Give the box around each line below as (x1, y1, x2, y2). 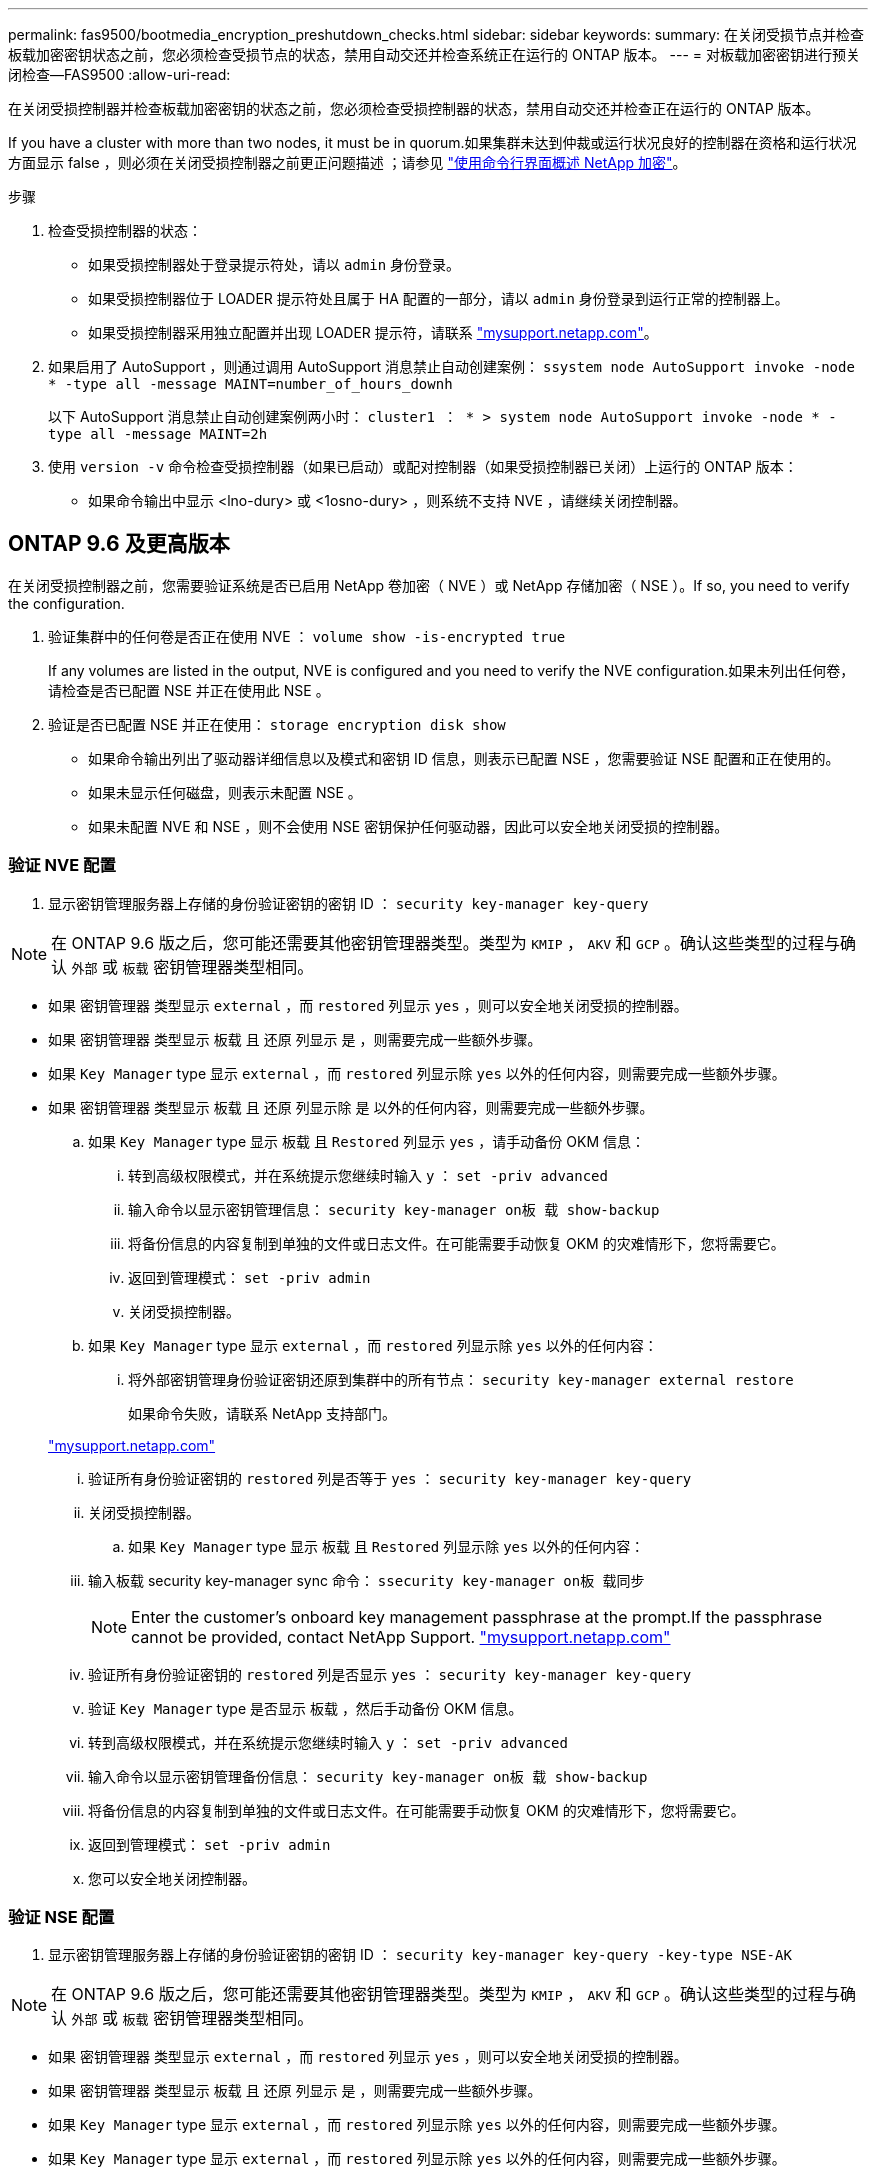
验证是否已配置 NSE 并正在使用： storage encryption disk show (48, 715, 506, 733)
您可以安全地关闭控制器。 (88, 1869, 256, 1887)
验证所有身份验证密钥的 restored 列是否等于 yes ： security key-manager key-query (88, 1469, 692, 1487)
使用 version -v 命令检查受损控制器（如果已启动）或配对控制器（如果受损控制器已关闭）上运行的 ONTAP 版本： (48, 458, 798, 475)
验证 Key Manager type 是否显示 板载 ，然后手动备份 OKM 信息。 (88, 1699, 523, 1717)
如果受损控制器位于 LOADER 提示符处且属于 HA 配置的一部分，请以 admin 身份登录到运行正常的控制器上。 (88, 290, 789, 307)
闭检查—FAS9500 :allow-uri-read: (8, 66, 231, 83)
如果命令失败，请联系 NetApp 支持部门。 (128, 1404, 396, 1422)
